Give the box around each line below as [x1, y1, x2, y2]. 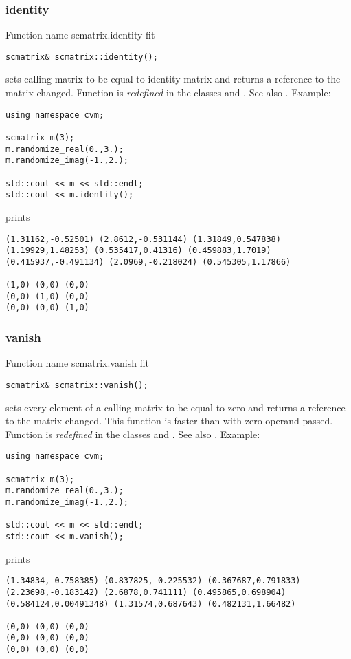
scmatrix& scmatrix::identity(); [5, 52, 158, 62]
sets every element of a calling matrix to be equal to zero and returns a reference [5, 400, 346, 414]
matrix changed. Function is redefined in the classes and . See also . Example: [5, 85, 331, 100]
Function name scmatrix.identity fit [5, 28, 155, 42]
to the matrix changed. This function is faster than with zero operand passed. [5, 413, 333, 428]
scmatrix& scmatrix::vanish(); [5, 380, 148, 390]
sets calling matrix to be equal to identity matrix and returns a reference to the [5, 72, 341, 86]
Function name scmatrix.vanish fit [5, 356, 149, 370]
